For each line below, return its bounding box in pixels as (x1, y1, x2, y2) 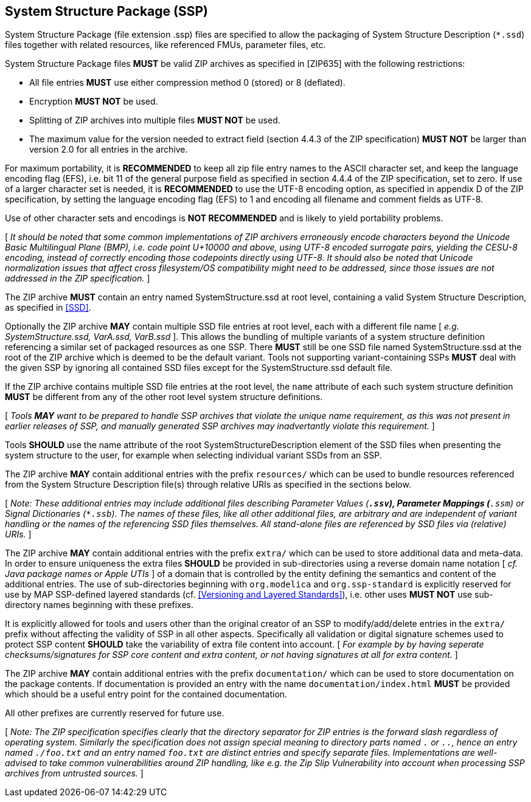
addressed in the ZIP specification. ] (5, 273, 150, 284)
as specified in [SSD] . (5, 302, 91, 313)
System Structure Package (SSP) (5, 4, 208, 19)
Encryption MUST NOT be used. (29, 96, 158, 107)
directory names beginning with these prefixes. (5, 600, 194, 610)
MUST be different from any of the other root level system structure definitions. (5, 392, 323, 403)
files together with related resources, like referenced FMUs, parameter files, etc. (5, 40, 326, 50)
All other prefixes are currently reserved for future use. (5, 708, 224, 719)
